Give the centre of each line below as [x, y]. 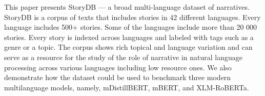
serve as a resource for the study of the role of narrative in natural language [123, 57]
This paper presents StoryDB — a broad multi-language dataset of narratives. [127, 7]
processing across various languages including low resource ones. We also [118, 67]
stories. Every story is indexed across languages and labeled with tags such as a [129, 37]
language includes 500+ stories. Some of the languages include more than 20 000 [131, 27]
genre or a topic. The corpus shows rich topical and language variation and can [128, 47]
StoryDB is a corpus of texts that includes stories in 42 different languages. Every [132, 17]
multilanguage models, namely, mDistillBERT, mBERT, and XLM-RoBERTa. [127, 87]
